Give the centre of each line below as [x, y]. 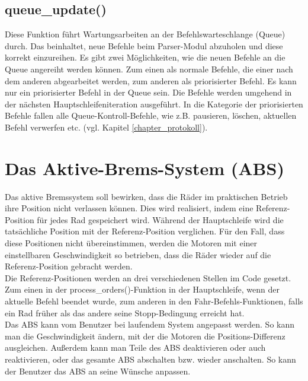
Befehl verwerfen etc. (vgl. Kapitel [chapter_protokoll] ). [106, 127]
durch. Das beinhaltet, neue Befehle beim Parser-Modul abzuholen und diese [144, 45]
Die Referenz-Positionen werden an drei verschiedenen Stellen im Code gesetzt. [148, 277]
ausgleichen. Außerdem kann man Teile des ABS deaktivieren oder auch [135, 347]
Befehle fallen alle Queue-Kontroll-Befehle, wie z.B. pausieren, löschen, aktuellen [151, 115]
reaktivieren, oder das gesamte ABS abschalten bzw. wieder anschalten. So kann [150, 359]
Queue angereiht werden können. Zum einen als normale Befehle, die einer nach [149, 69]
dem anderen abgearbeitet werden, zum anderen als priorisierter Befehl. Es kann [151, 80]
